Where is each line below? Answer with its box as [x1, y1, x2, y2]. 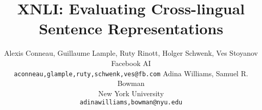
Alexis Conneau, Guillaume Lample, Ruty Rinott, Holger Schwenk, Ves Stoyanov [4, 48, 258, 58]
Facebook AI [111, 57, 151, 68]
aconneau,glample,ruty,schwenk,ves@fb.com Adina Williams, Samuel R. [14, 68, 248, 78]
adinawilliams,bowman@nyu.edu [79, 99, 183, 106]
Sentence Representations [38, 18, 224, 39]
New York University [98, 87, 164, 98]
